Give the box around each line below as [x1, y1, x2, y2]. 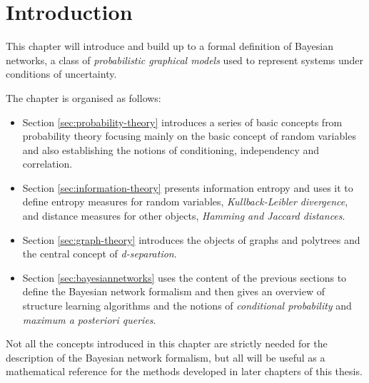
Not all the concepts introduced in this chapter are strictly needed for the [6, 336, 328, 351]
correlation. [22, 156, 73, 171]
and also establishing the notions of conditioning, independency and [22, 142, 320, 157]
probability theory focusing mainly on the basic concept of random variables [22, 128, 356, 143]
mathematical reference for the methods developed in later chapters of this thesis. [6, 364, 363, 379]
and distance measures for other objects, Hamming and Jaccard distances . [22, 208, 345, 223]
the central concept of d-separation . [22, 246, 177, 261]
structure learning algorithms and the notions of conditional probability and [22, 298, 352, 313]
